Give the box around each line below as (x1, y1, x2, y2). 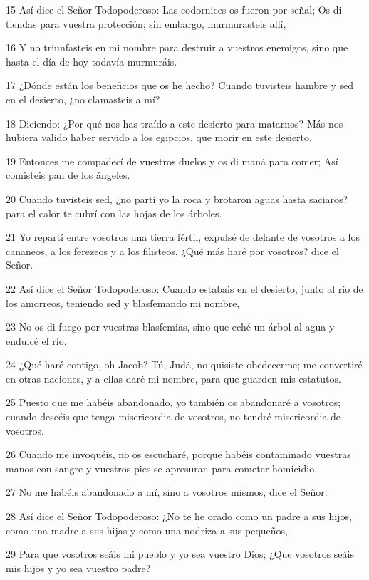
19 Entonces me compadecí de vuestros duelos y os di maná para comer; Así (6, 153, 338, 168)
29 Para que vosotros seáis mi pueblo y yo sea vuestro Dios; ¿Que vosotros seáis (6, 547, 354, 561)
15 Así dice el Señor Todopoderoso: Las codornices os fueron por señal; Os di (6, 2, 342, 16)
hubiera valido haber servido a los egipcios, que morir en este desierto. (6, 130, 312, 145)
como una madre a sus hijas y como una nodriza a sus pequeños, (6, 522, 289, 537)
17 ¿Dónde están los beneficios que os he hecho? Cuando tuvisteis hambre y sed (6, 78, 353, 93)
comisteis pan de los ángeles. (6, 167, 130, 182)
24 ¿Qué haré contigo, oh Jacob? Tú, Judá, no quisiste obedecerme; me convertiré (6, 357, 363, 372)
